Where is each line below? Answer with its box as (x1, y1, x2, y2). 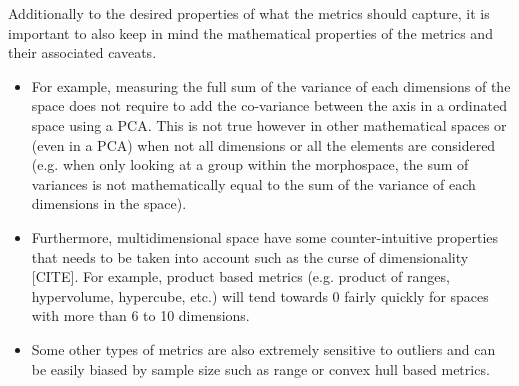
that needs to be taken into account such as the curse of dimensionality (31, 246, 469, 267)
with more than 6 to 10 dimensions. (31, 305, 250, 326)
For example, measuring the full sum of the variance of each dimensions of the (31, 75, 511, 96)
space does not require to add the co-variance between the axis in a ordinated (31, 95, 507, 116)
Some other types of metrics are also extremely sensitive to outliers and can (31, 338, 496, 359)
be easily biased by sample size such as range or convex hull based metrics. (31, 358, 490, 379)
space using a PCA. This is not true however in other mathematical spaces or (31, 114, 507, 135)
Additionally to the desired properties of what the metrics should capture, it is (8, 3, 490, 23)
